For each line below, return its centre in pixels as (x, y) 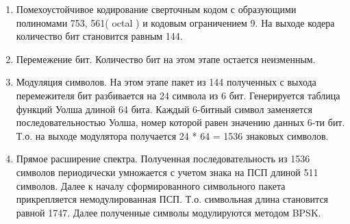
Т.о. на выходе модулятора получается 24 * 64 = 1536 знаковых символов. (172, 135)
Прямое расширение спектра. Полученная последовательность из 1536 (163, 159)
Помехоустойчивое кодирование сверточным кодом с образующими (156, 9)
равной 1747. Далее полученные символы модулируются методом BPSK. (168, 212)
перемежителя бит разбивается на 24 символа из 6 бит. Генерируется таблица (178, 95)
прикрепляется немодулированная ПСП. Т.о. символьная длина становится (172, 199)
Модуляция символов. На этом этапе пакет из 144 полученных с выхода (166, 82)
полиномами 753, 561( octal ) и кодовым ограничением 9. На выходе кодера (175, 22)
